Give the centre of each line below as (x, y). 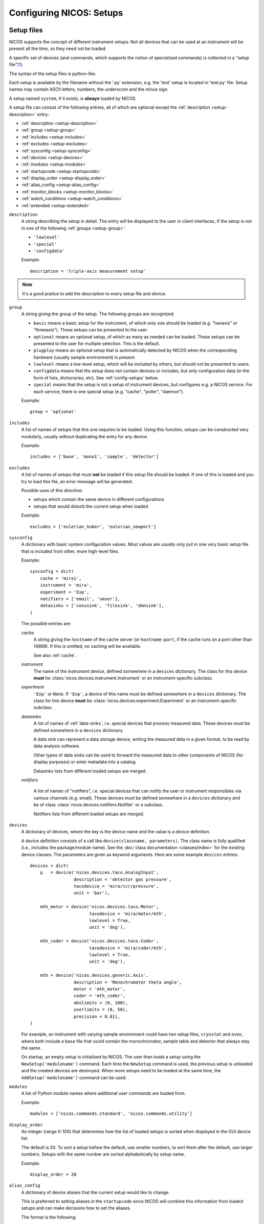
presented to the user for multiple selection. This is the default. (97, 343)
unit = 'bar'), (92, 893)
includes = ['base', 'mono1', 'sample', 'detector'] (94, 457)
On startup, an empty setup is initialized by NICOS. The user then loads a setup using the (111, 1057)
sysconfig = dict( (52, 571)
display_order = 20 (53, 1174)
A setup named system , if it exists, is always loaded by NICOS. (73, 98)
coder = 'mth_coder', (99, 996)
